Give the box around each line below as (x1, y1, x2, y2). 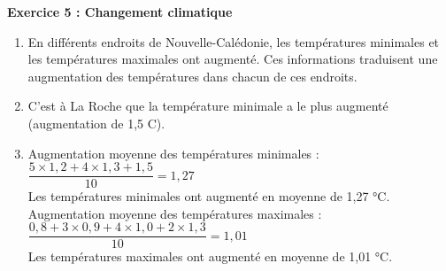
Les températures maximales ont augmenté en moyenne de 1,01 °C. (27, 247, 393, 266)
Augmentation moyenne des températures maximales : (27, 204, 322, 222)
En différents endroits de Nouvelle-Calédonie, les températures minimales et (27, 32, 440, 50)
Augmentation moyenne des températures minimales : (27, 143, 319, 162)
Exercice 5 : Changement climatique (7, 3, 233, 20)
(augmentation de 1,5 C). (27, 113, 165, 132)
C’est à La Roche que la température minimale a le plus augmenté (27, 97, 388, 115)
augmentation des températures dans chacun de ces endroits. (27, 66, 358, 85)
